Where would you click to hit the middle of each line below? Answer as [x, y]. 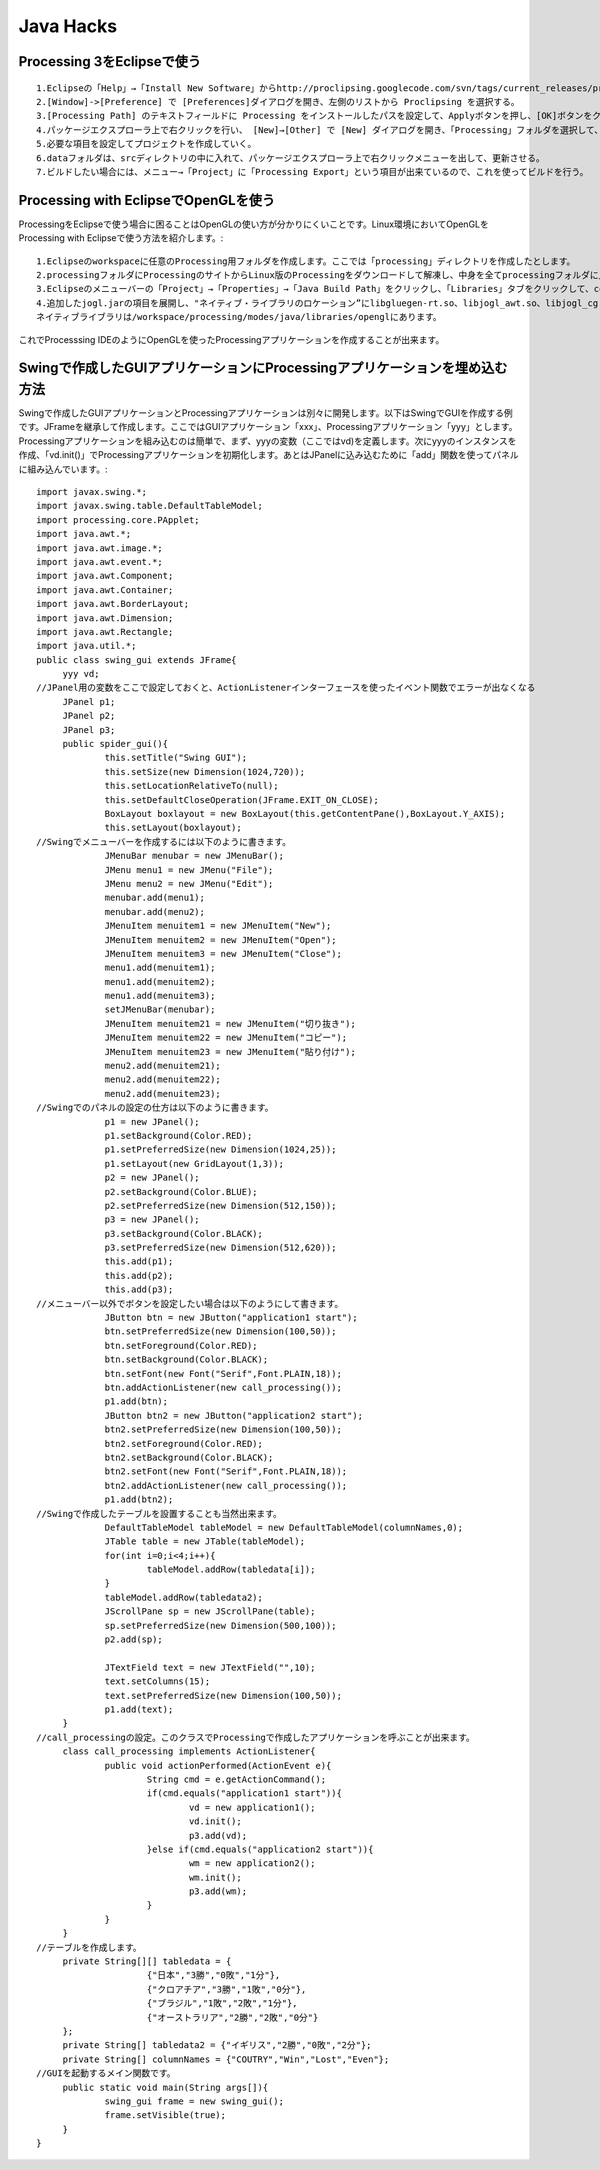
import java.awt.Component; [105, 576]
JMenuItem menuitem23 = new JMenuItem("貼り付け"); [230, 1051]
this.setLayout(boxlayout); [173, 828]
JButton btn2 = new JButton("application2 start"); [234, 1415]
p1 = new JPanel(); [152, 1121]
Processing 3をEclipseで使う [110, 61]
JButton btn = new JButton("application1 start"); [231, 1318]
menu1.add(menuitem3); [160, 996]
